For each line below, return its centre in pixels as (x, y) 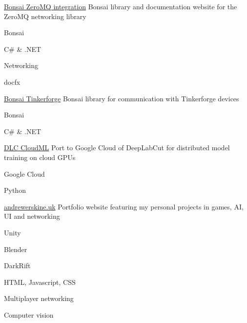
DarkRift (17, 265)
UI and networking (32, 216)
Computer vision (29, 314)
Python (15, 190)
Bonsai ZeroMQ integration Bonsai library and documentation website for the (121, 6)
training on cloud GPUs (40, 157)
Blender (16, 249)
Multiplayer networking (39, 298)
